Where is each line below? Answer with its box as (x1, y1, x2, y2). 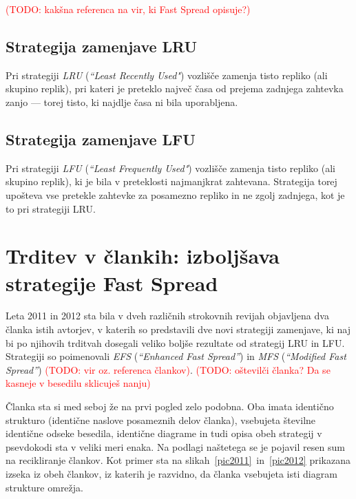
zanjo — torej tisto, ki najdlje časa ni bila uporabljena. (6, 94, 238, 109)
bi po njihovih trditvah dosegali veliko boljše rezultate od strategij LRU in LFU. (6, 335, 345, 350)
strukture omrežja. (6, 480, 83, 494)
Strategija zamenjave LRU (6, 35, 198, 56)
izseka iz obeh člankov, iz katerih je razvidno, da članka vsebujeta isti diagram (6, 467, 337, 480)
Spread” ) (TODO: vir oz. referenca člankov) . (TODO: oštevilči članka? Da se (6, 362, 331, 376)
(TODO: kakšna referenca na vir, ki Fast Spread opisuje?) (6, 2, 251, 16)
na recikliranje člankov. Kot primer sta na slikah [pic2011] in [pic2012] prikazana (6, 453, 350, 467)
